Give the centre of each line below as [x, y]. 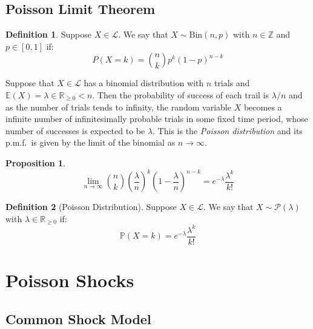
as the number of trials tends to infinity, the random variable [118, 107]
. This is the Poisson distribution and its [228, 130]
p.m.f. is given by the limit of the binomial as [91, 142]
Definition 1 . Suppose [49, 34]
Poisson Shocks [70, 280]
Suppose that [30, 83]
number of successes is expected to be [75, 130]
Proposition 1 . [35, 162]
